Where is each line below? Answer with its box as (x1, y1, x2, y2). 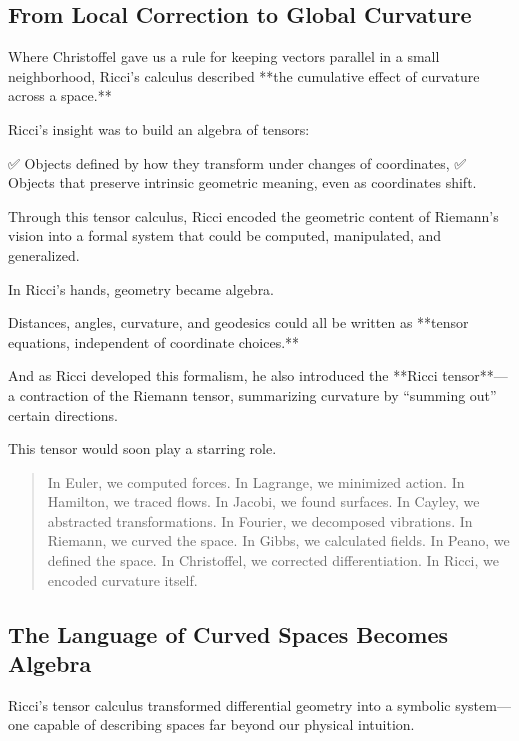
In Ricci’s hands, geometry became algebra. (8, 278, 275, 299)
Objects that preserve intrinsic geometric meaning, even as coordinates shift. (8, 172, 477, 193)
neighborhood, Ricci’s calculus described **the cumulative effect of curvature (8, 65, 480, 86)
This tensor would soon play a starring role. (8, 438, 277, 459)
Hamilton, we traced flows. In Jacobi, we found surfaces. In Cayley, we (47, 491, 480, 512)
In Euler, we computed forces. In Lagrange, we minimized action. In (47, 471, 465, 492)
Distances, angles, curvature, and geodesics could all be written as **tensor (8, 312, 469, 333)
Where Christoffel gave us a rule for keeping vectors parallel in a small (8, 46, 440, 67)
